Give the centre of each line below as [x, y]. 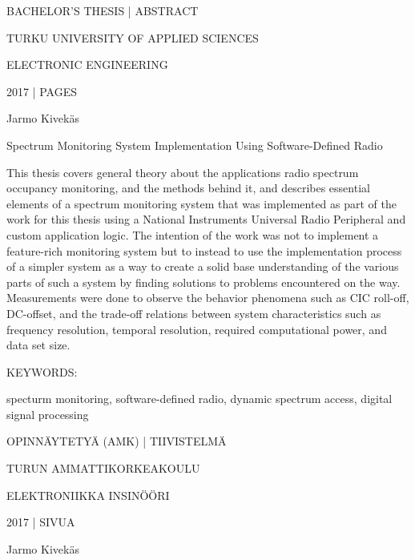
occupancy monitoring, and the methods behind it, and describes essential [188, 188]
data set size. [38, 345]
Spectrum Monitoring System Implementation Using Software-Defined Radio [195, 145]
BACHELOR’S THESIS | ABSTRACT [103, 10]
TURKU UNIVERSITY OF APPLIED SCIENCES [133, 37]
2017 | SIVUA [41, 522]
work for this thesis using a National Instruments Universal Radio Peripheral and [206, 219]
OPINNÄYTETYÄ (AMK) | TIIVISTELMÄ [117, 441]
